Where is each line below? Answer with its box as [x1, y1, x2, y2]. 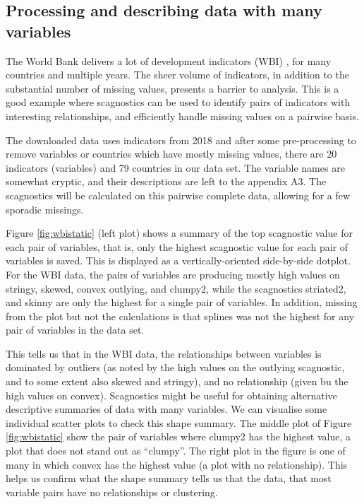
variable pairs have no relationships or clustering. [6, 484, 218, 499]
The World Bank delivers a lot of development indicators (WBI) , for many [6, 53, 332, 68]
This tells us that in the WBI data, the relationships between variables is [6, 346, 322, 361]
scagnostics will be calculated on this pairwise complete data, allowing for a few [6, 187, 351, 202]
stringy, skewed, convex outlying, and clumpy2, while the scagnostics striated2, [6, 281, 346, 295]
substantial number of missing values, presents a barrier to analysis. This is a [6, 81, 339, 95]
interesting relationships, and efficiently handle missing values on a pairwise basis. [6, 108, 359, 123]
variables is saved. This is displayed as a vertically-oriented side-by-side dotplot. [6, 253, 351, 268]
